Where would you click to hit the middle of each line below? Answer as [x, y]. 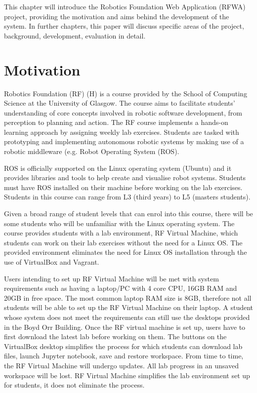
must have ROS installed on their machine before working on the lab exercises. [123, 187]
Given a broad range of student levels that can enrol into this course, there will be [128, 214]
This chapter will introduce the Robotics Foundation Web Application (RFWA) [125, 6]
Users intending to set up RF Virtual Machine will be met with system [111, 278]
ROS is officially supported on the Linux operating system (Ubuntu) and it [118, 168]
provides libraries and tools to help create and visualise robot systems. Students [125, 177]
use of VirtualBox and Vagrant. [52, 262]
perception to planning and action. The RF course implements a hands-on [116, 122]
